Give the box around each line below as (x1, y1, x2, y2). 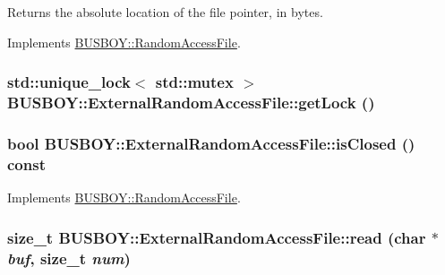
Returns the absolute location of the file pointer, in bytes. (7, 3, 323, 21)
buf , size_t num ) (7, 246, 131, 269)
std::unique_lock (7, 71, 131, 93)
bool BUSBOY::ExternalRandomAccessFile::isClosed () (7, 132, 415, 154)
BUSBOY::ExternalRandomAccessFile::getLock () (7, 91, 375, 114)
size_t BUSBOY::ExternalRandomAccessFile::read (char (7, 226, 426, 248)
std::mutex (155, 71, 234, 93)
